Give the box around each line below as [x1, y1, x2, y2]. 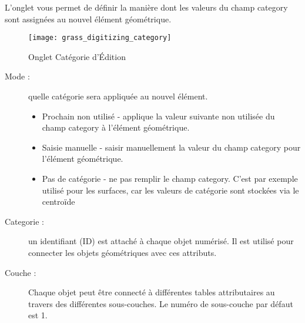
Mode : [5, 70, 30, 82]
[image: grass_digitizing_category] [28, 34, 172, 42]
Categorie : [5, 215, 44, 227]
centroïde [42, 195, 75, 208]
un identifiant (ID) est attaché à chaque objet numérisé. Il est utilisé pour [28, 235, 294, 247]
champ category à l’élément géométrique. [42, 121, 190, 134]
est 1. [28, 309, 48, 321]
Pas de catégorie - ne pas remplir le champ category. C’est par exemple [42, 172, 298, 184]
